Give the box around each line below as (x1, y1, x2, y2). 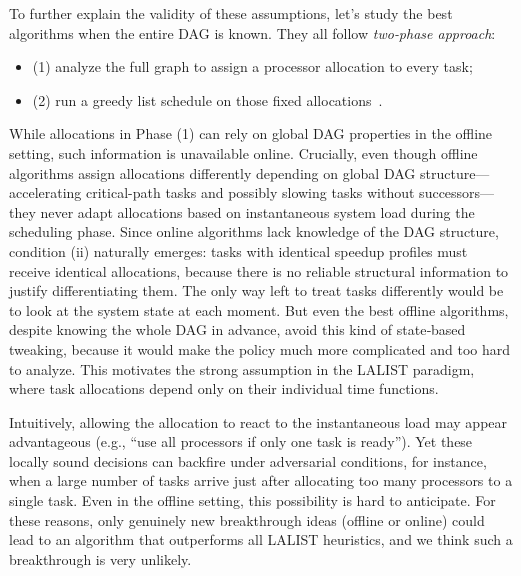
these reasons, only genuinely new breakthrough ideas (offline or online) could (9, 509, 485, 530)
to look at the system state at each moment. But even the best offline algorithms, (9, 299, 509, 320)
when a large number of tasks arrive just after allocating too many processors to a (9, 470, 513, 491)
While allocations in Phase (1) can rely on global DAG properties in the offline (9, 123, 493, 144)
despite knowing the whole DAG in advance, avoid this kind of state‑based (9, 319, 466, 340)
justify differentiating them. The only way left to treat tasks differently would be (9, 280, 504, 301)
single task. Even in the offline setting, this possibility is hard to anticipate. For (9, 490, 496, 511)
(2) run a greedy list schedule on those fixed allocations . (32, 89, 383, 110)
